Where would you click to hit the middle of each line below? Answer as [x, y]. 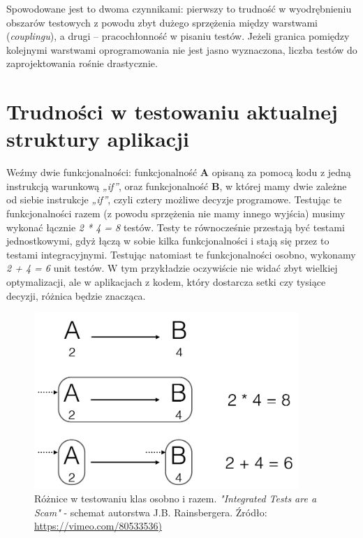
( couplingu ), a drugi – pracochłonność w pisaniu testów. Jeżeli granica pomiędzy [178, 36]
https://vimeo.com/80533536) [98, 526]
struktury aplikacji [98, 139]
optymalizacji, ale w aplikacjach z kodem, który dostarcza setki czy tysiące [166, 282]
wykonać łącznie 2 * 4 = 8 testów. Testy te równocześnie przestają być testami [176, 227]
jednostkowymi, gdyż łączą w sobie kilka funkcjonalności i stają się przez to [168, 241]
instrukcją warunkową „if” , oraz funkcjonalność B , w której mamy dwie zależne [177, 186]
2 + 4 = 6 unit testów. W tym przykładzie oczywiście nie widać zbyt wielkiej [172, 268]
